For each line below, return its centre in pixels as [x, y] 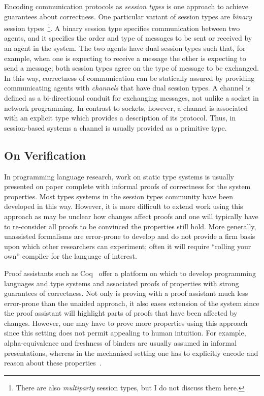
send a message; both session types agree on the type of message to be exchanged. [131, 68]
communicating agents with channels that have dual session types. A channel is [127, 88]
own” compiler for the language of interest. [71, 256]
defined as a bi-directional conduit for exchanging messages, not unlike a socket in [131, 98]
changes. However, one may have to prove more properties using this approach [126, 323]
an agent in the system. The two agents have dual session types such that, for [125, 48]
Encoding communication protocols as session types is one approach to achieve [126, 6]
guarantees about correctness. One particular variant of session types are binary [128, 16]
